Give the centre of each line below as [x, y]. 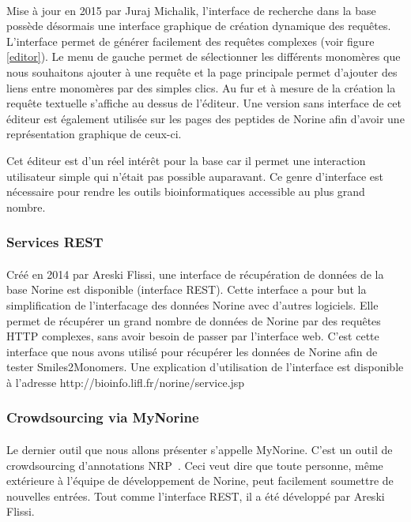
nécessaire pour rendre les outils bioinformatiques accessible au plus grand [186, 192]
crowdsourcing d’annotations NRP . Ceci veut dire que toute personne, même [195, 465]
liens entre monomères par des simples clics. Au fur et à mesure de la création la [201, 87]
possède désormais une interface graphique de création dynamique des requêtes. [199, 26]
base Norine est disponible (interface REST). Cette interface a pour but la [187, 289]
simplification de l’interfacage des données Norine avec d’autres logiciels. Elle [192, 304]
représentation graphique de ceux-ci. [94, 134]
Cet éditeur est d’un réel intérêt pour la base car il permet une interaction [186, 160]
